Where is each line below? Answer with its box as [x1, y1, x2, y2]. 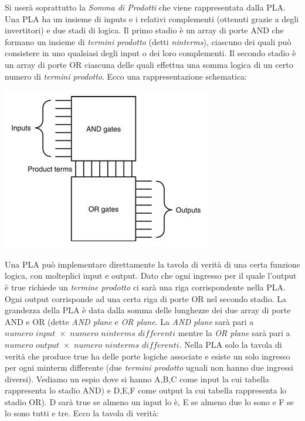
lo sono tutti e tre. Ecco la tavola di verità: [5, 407, 159, 419]
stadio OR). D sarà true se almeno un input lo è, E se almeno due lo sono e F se [5, 395, 294, 408]
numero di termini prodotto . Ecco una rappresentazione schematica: [5, 70, 247, 82]
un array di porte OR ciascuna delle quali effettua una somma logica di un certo [5, 58, 293, 70]
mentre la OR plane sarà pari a [178, 327, 290, 339]
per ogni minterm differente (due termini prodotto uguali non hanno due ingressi [5, 361, 293, 374]
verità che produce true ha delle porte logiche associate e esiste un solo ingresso [5, 350, 290, 362]
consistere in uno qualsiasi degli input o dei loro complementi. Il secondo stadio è [5, 47, 296, 59]
